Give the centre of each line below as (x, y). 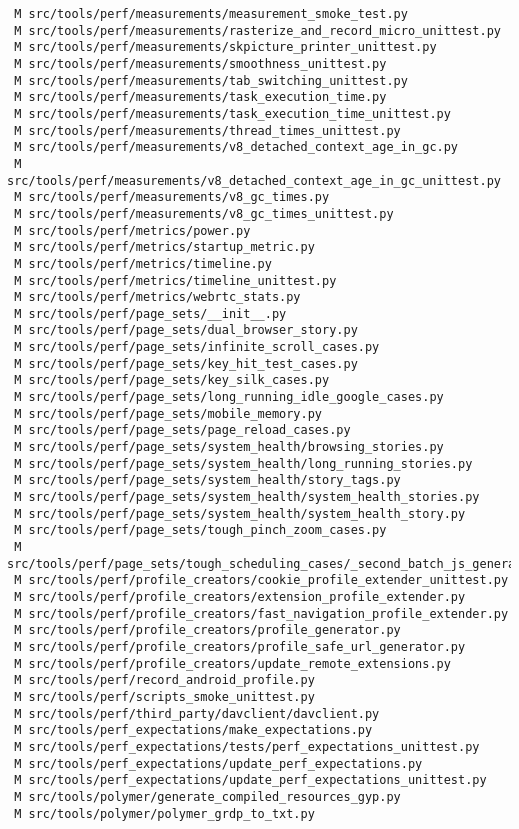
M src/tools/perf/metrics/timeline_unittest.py (175, 280)
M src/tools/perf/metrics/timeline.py (143, 263)
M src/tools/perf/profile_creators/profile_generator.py (207, 630)
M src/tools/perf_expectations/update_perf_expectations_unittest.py (250, 780)
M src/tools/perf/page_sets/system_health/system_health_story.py (240, 513)
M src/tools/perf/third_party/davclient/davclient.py (197, 713)
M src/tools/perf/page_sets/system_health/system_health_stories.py (247, 497)
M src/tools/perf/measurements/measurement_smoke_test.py (211, 14)
